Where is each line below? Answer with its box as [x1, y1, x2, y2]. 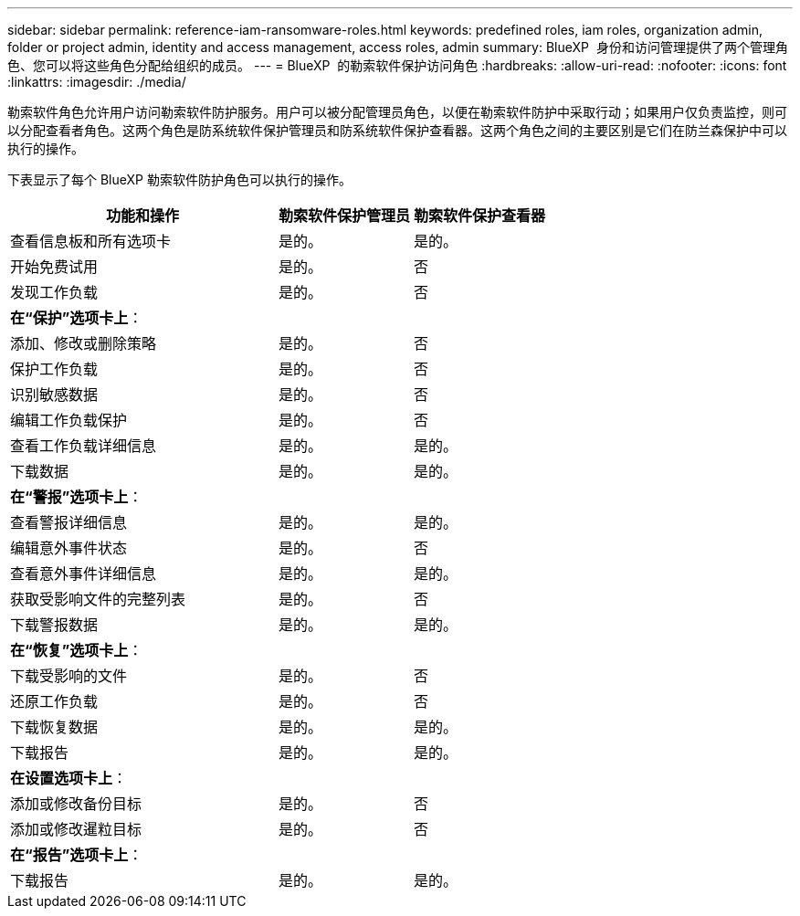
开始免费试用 [10, 258, 99, 276]
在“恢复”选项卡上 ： [10, 641, 143, 659]
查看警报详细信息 [10, 513, 128, 532]
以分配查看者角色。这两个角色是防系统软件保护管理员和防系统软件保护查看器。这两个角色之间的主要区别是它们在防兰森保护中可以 [7, 122, 787, 138]
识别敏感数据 [10, 385, 99, 404]
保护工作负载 [10, 360, 99, 378]
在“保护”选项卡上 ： [10, 309, 143, 327]
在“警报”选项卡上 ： [10, 488, 143, 506]
